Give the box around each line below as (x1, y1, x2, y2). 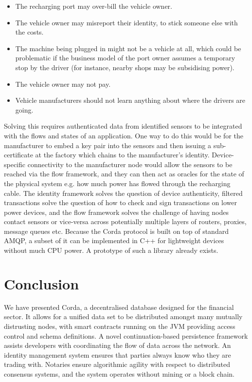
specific (4, 159, 26, 169)
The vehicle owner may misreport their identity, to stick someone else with (15, 17, 238, 27)
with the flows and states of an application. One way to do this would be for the (4, 130, 243, 140)
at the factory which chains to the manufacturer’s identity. (35, 150, 210, 160)
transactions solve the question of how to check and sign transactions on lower (4, 197, 237, 208)
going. (15, 104, 34, 115)
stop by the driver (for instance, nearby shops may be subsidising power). (15, 62, 234, 72)
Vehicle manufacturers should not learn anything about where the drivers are (15, 95, 246, 105)
